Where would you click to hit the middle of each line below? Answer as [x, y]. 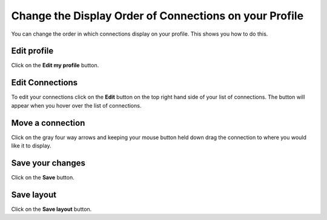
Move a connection [48, 123]
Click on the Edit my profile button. [55, 65]
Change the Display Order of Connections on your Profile [157, 16]
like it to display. [31, 146]
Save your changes [48, 163]
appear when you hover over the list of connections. [76, 105]
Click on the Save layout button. [51, 209]
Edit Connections [45, 82]
